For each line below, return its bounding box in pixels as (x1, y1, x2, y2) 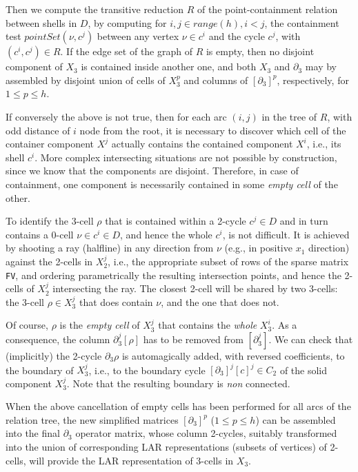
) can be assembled (255, 412, 336, 427)
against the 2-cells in (6, 254, 93, 268)
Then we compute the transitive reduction (6, 2, 183, 16)
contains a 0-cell (6, 227, 74, 241)
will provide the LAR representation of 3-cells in (29, 453, 234, 467)
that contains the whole (158, 318, 257, 332)
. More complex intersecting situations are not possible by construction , (34, 150, 337, 164)
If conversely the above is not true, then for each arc (6, 109, 227, 123)
